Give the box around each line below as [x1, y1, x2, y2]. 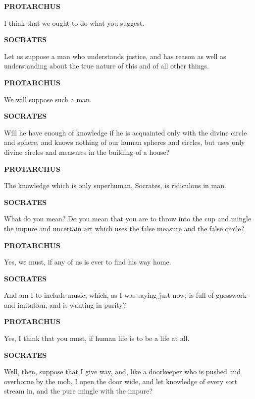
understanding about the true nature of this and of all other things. [4, 61, 209, 71]
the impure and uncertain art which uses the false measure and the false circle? [4, 223, 245, 233]
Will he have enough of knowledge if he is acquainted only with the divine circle [4, 127, 247, 137]
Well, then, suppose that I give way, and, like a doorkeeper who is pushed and [4, 366, 241, 377]
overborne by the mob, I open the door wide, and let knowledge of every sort [4, 376, 238, 386]
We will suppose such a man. [4, 94, 92, 104]
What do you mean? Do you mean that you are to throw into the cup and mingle [4, 213, 252, 224]
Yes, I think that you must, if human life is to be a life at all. [4, 333, 190, 343]
